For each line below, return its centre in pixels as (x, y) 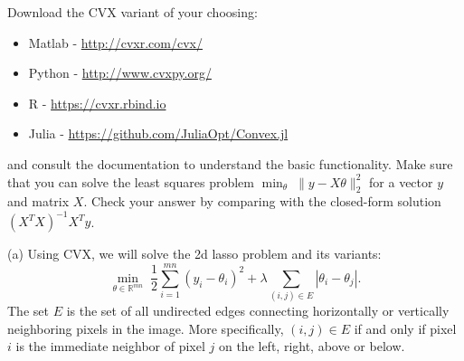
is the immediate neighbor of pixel (110, 346)
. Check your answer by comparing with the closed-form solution (262, 201)
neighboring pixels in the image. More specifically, (146, 328)
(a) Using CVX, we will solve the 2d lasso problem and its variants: (194, 254)
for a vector (401, 181)
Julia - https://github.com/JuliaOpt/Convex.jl (158, 133)
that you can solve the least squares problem (131, 181)
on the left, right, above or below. (312, 346)
